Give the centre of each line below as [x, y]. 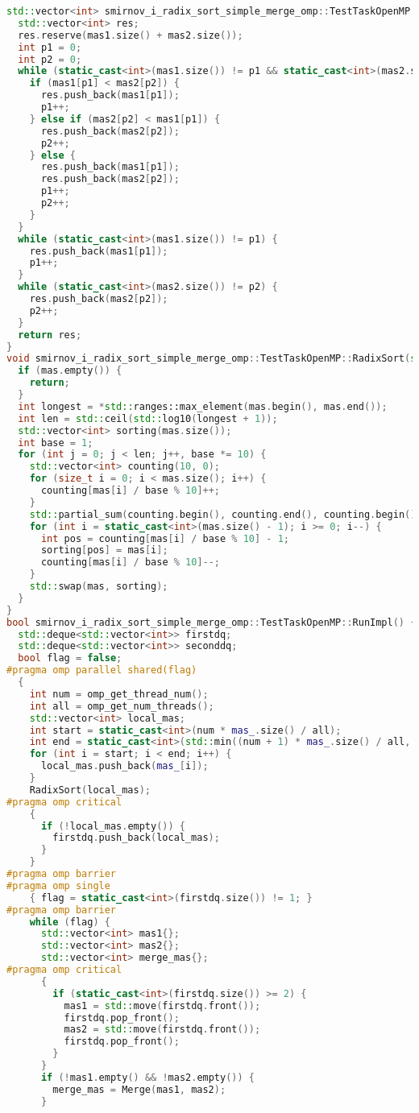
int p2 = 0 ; [50, 59]
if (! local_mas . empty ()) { [113, 826]
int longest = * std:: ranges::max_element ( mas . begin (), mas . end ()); [203, 406]
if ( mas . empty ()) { [70, 371]
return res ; [50, 335]
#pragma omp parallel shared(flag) [102, 670]
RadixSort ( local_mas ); [90, 790]
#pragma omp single [58, 885]
